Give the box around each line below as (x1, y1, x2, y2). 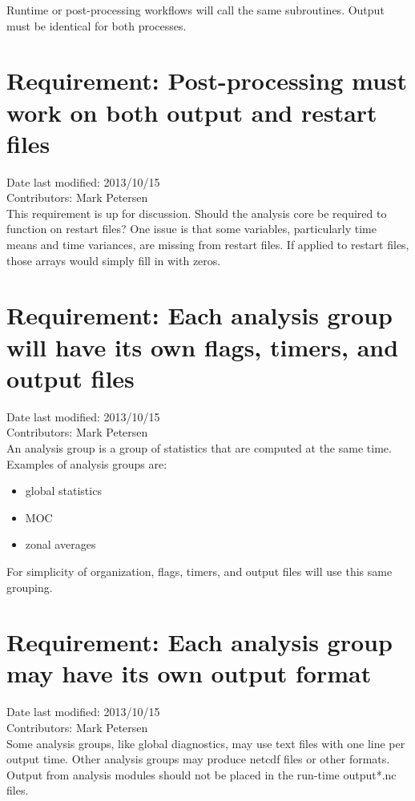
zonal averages (25, 536, 96, 553)
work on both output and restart (6, 95, 377, 128)
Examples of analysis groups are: (6, 455, 167, 472)
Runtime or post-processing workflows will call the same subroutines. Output (6, 2, 385, 18)
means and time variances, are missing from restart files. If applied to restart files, (6, 236, 409, 253)
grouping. (6, 578, 53, 595)
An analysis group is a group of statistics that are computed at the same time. (6, 439, 392, 456)
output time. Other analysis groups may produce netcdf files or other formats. (6, 751, 390, 767)
